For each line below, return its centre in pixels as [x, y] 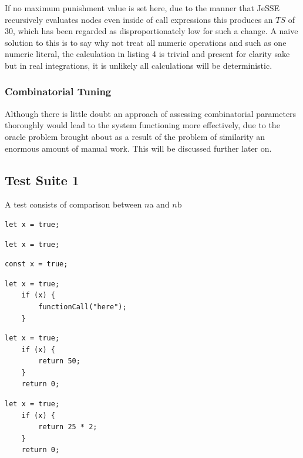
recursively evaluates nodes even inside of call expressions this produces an [139, 19]
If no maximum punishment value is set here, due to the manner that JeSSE [142, 8]
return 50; [59, 361]
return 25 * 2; [68, 427]
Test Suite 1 [42, 180]
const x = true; [36, 264]
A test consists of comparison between [73, 204]
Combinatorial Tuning [58, 91]
